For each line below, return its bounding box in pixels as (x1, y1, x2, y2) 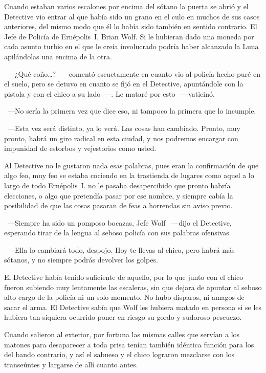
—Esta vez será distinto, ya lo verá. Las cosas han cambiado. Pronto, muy (7, 122, 240, 133)
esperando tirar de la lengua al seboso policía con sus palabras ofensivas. (4, 227, 231, 238)
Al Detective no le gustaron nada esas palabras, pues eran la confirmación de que (4, 160, 259, 170)
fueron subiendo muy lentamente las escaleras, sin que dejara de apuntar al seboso (4, 281, 262, 292)
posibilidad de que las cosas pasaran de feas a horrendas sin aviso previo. (4, 200, 233, 211)
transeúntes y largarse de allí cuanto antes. (4, 359, 138, 369)
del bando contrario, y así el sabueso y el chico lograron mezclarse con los (4, 349, 235, 360)
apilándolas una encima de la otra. (4, 51, 112, 61)
